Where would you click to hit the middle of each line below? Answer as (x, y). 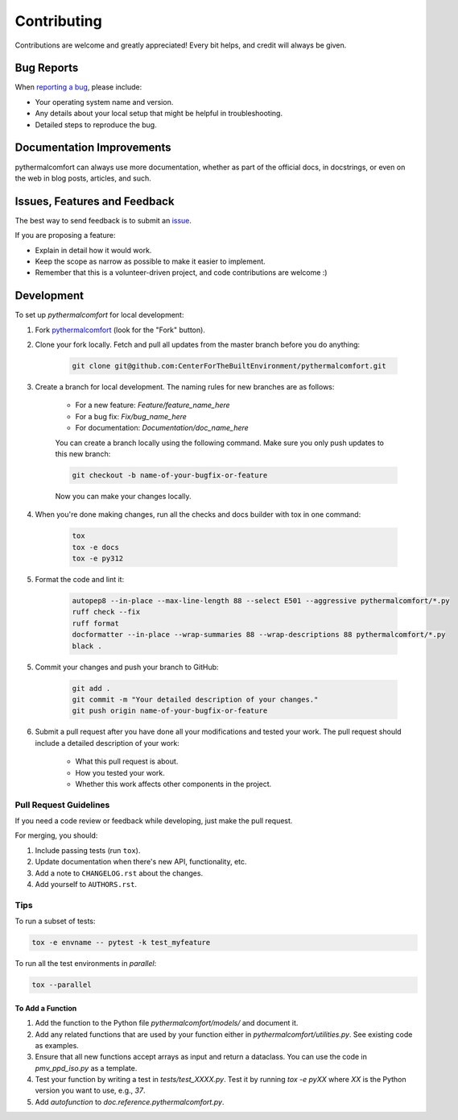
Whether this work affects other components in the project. (173, 784)
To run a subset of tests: (55, 921)
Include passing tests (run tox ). (88, 850)
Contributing (58, 21)
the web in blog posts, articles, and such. (83, 178)
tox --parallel (62, 985)
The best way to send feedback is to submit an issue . (103, 220)
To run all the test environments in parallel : (86, 964)
